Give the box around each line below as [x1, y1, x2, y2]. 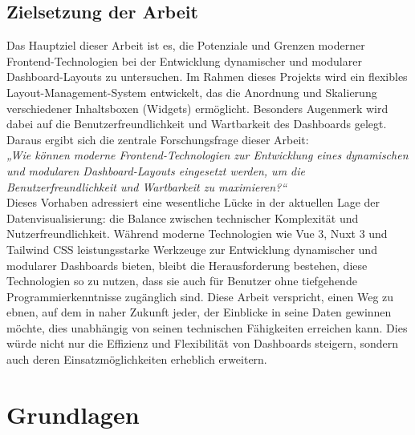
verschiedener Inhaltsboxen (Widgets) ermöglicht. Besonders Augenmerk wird [6, 99, 389, 116]
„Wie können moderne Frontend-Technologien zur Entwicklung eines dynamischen [6, 147, 409, 163]
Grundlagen [6, 397, 140, 430]
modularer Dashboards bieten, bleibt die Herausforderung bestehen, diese [6, 256, 368, 273]
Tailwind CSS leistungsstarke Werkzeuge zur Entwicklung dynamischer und [6, 240, 377, 257]
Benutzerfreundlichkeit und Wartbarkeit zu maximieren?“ [6, 178, 287, 195]
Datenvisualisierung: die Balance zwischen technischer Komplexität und [6, 209, 359, 226]
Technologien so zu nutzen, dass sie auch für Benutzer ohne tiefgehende [6, 272, 357, 289]
